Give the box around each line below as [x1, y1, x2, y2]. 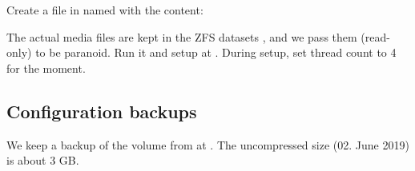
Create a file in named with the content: [6, 2, 203, 18]
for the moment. [6, 59, 86, 76]
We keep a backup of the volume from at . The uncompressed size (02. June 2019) [6, 136, 409, 153]
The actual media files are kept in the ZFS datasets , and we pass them [6, 28, 357, 45]
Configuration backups [6, 98, 197, 123]
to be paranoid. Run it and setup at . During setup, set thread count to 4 [35, 44, 397, 61]
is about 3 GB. [6, 152, 79, 169]
